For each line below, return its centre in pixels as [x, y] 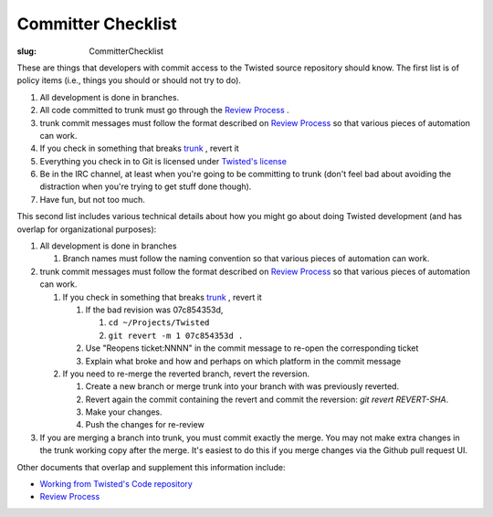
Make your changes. [124, 412]
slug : [26, 51]
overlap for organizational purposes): [87, 229]
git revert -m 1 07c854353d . [176, 335]
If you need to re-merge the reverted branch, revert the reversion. [186, 374]
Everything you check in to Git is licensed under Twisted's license [163, 161]
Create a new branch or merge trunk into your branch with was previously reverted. [242, 386]
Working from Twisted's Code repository [116, 484]
